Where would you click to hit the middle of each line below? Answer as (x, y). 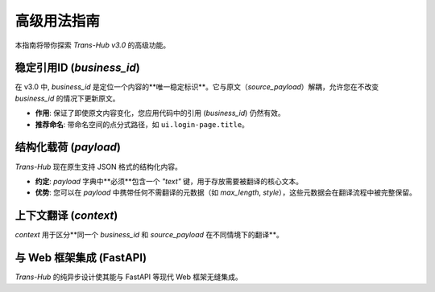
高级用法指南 (58, 21)
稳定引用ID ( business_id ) (77, 68)
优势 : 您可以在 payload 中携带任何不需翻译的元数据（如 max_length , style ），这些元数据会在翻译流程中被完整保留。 (226, 192)
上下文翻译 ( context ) (66, 216)
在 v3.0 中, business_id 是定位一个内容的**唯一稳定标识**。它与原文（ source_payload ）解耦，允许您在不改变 (197, 87)
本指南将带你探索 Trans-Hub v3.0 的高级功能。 (93, 45)
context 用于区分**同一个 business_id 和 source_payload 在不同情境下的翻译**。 (149, 235)
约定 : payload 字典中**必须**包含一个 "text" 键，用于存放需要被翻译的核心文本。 (169, 181)
